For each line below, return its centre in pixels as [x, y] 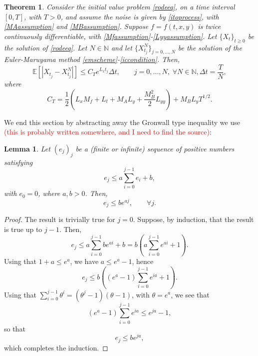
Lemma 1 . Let [27, 148]
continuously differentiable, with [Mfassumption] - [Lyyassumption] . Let [111, 36]
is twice [209, 26]
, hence [143, 261]
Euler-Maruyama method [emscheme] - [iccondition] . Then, [92, 59]
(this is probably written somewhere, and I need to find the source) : [108, 132]
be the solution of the [210, 47]
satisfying [18, 162]
